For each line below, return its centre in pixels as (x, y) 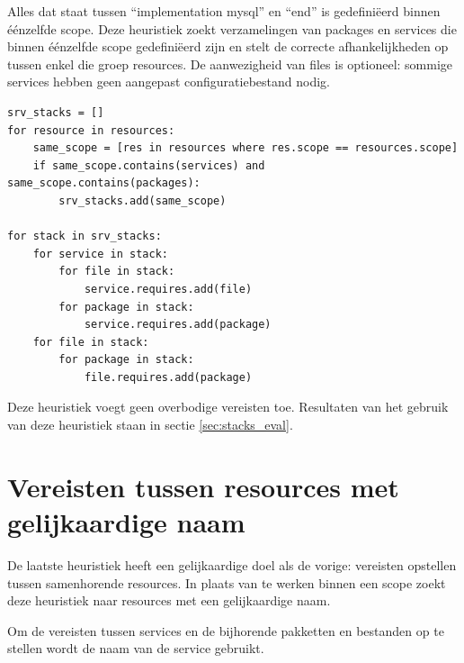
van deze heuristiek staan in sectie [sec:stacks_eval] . (150, 425)
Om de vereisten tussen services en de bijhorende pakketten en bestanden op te (226, 630)
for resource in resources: (91, 130)
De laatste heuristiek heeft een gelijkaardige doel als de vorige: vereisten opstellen (232, 564)
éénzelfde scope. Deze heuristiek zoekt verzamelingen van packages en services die (232, 28)
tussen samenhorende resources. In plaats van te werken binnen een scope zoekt (227, 582)
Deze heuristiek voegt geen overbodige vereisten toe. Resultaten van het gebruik (228, 407)
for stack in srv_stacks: (85, 236)
